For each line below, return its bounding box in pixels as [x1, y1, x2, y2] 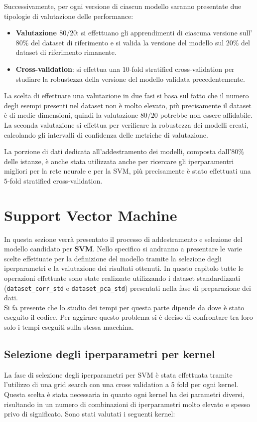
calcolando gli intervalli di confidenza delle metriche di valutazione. [4, 129, 208, 140]
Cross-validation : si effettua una [15, 63, 121, 74]
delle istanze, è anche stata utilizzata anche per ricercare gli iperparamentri [4, 156, 234, 166]
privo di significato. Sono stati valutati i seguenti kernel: [4, 409, 175, 419]
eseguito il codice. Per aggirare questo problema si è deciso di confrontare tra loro [4, 312, 253, 322]
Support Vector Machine [4, 205, 177, 225]
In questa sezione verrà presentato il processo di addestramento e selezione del [4, 233, 243, 244]
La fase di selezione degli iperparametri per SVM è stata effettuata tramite [4, 369, 233, 380]
